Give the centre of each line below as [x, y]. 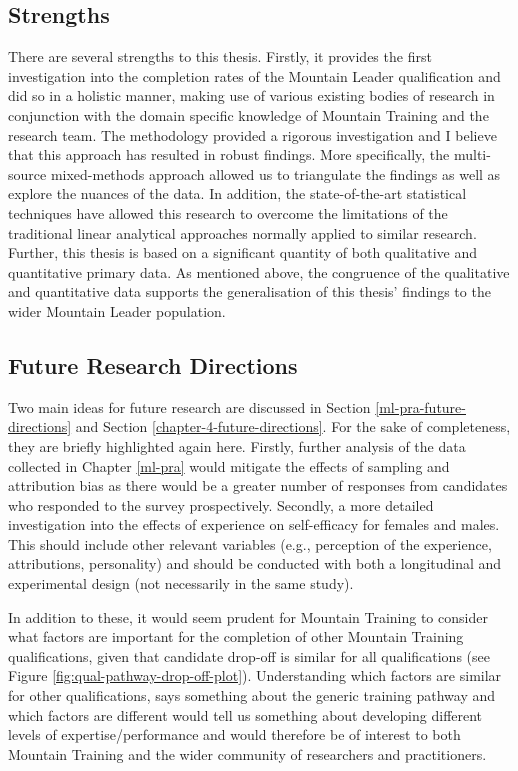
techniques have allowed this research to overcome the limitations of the [228, 212]
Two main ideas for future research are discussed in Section [189, 406]
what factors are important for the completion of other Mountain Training [236, 636]
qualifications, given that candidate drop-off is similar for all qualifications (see [249, 655]
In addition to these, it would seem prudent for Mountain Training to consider [248, 616]
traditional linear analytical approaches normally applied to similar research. [242, 232]
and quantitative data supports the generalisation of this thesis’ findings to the [249, 291]
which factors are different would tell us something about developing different [245, 714]
